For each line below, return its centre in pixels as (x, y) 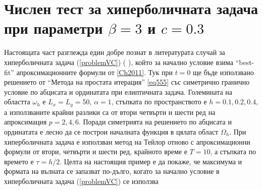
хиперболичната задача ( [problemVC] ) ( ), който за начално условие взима (119, 62)
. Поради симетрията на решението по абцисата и (155, 122)
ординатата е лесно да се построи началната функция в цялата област (111, 131)
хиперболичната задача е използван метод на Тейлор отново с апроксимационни (127, 141)
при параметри (54, 28)
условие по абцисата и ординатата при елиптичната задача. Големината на (118, 91)
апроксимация (25, 122)
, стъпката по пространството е (159, 102)
